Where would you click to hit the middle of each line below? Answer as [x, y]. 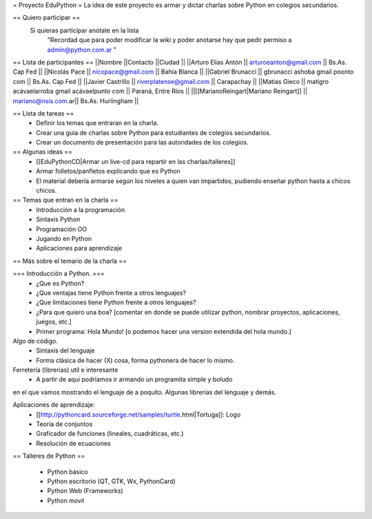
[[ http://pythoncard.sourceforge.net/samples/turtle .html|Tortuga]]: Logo [138, 414]
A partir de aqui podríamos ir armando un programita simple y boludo [134, 379]
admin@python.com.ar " [82, 50]
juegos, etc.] [54, 322]
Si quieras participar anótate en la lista [84, 30]
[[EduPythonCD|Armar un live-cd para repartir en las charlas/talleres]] [136, 161]
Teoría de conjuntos [64, 424]
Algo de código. [35, 341]
